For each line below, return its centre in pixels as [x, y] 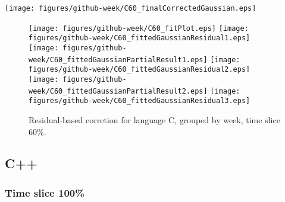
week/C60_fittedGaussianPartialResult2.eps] [118, 91]
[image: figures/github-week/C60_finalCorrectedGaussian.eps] [131, 8]
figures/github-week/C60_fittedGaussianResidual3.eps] [140, 101]
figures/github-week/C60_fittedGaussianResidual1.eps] [140, 38]
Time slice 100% [45, 192]
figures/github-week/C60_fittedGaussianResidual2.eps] [140, 70]
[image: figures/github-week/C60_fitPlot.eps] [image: [139, 28]
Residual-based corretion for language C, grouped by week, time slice [154, 119]
